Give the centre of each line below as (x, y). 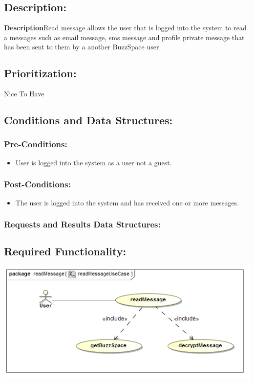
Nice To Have (24, 94)
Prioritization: (40, 73)
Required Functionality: (65, 251)
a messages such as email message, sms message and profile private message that (124, 37)
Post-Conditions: (37, 184)
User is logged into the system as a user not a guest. (94, 162)
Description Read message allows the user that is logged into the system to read (125, 28)
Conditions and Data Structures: (88, 120)
